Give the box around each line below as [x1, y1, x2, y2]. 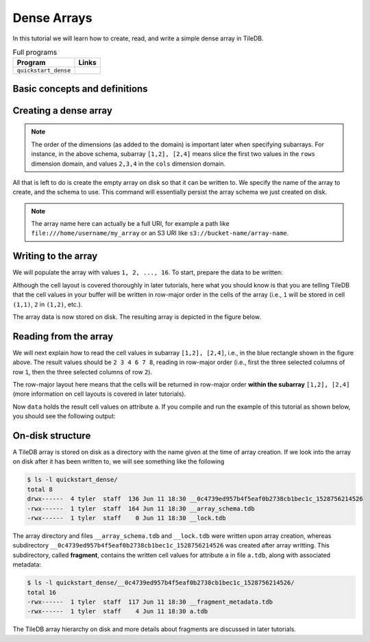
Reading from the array [12, 331, 114, 342]
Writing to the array [12, 251, 98, 262]
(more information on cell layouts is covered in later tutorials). [12, 390, 186, 398]
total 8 [27, 485, 53, 493]
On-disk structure [12, 430, 91, 441]
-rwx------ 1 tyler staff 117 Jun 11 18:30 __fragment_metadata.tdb [27, 598, 273, 606]
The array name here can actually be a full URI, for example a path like [31, 220, 230, 228]
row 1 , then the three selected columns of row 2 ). [12, 368, 153, 376]
